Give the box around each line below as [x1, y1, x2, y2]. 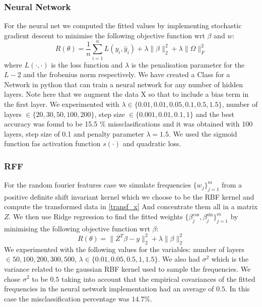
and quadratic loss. [122, 138, 181, 149]
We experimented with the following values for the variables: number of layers [4, 243, 244, 254]
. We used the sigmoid [169, 128, 237, 139]
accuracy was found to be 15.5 [4, 118, 98, 129]
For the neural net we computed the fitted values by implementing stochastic [4, 20, 242, 31]
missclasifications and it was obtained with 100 [108, 118, 253, 129]
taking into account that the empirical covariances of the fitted [61, 273, 255, 284]
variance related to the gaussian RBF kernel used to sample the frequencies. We [4, 263, 251, 274]
